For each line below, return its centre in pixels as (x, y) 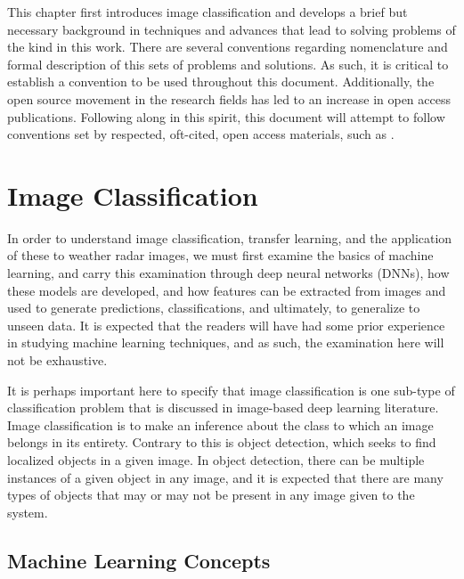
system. (28, 512)
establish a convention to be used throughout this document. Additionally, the (221, 82)
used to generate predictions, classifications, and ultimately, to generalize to (214, 308)
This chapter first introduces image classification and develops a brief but (208, 12)
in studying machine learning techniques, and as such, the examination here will (226, 343)
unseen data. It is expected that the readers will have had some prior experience (226, 325)
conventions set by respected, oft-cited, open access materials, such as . (201, 134)
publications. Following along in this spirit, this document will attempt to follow (226, 116)
